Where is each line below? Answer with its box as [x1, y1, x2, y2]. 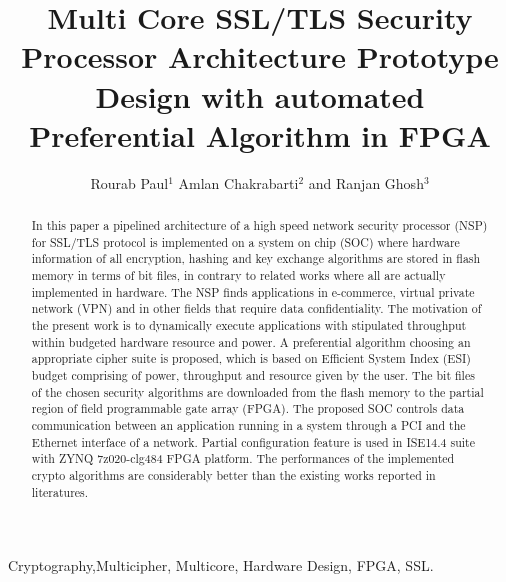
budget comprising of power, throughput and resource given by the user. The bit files [31, 366, 475, 383]
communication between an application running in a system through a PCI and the [31, 416, 466, 433]
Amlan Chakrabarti [178, 172, 299, 193]
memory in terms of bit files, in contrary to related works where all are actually [31, 267, 446, 284]
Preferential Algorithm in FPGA [29, 114, 491, 155]
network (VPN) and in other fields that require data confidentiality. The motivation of [31, 300, 482, 317]
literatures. [31, 483, 89, 500]
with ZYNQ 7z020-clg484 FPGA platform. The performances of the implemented [31, 450, 455, 467]
